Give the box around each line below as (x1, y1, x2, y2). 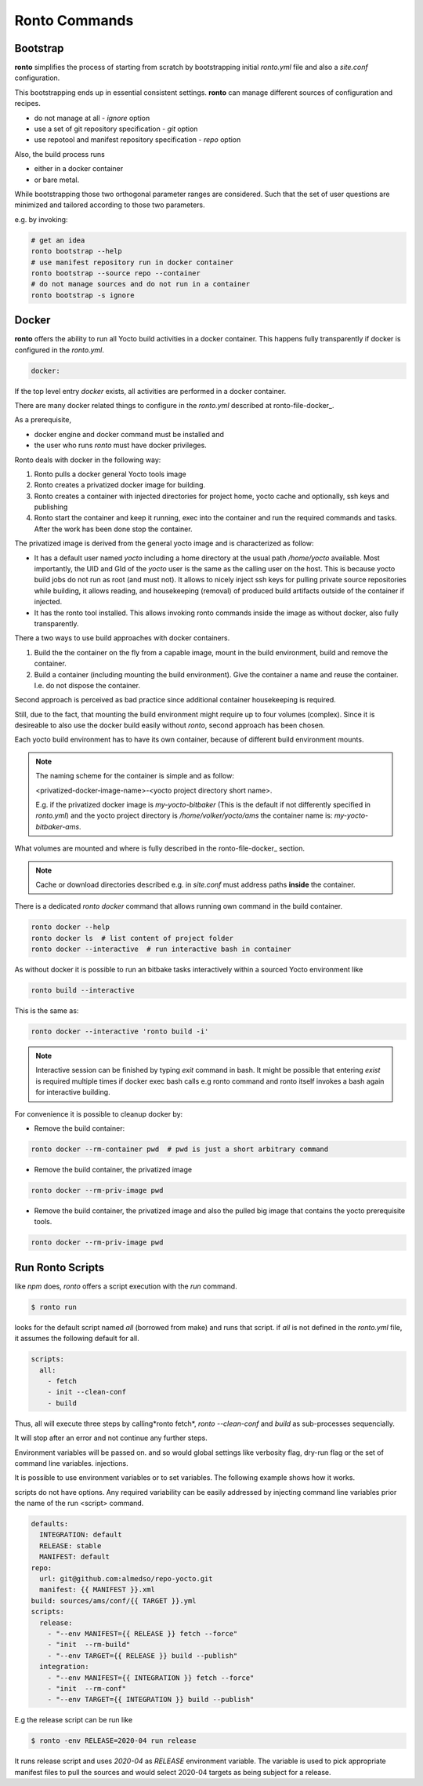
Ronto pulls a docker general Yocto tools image (34, 469, 187, 479)
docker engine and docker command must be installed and (34, 429, 225, 439)
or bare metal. (34, 175, 80, 184)
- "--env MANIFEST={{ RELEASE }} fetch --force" (47, 1629, 238, 1638)
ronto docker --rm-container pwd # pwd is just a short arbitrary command (31, 1145, 329, 1154)
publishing (34, 502, 68, 512)
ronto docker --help (31, 923, 110, 931)
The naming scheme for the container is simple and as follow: (35, 771, 234, 781)
